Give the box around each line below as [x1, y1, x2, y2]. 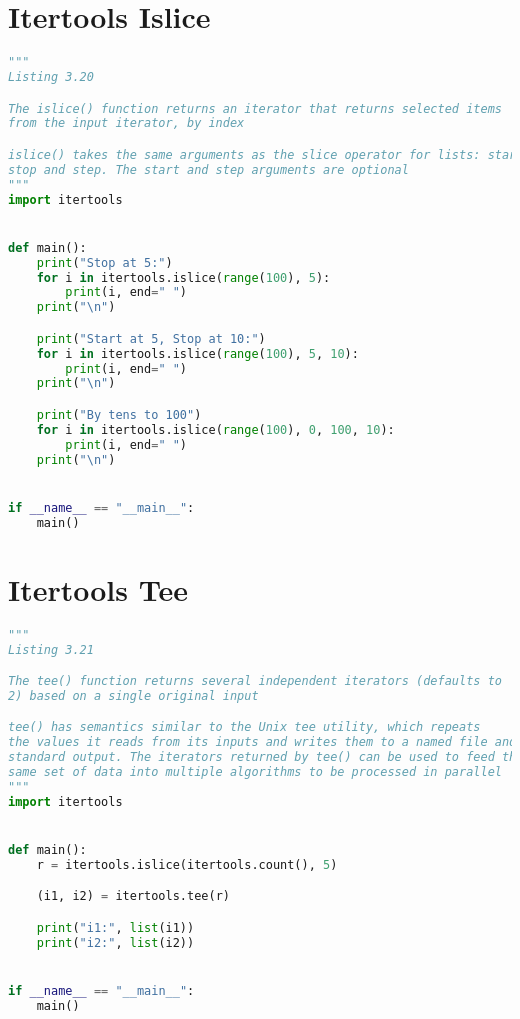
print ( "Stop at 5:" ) [36, 255, 173, 270]
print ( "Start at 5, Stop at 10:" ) [36, 331, 266, 346]
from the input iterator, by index [8, 116, 245, 131]
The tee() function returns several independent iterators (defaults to [8, 674, 502, 689]
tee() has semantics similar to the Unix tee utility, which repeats [8, 720, 481, 735]
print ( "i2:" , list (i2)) [36, 935, 195, 950]
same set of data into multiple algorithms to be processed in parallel [8, 765, 502, 780]
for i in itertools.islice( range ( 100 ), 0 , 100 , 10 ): [36, 422, 395, 437]
